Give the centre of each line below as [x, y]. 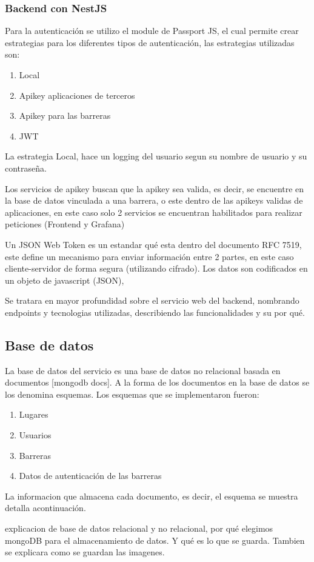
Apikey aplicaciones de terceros [77, 95]
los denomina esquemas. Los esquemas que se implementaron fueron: [132, 394]
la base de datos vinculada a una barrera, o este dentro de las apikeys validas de [154, 200]
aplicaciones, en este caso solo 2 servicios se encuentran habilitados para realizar [154, 212]
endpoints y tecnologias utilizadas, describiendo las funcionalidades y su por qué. [155, 312]
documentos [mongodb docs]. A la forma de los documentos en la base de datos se [157, 382]
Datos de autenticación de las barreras [90, 476]
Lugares [34, 414]
